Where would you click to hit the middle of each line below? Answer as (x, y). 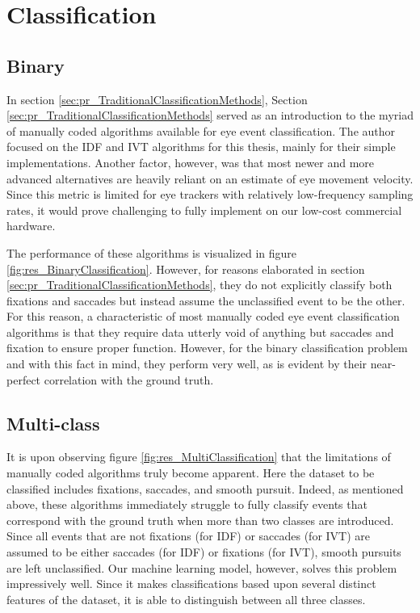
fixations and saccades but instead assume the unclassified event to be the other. (206, 300)
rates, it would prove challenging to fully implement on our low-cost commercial (204, 210)
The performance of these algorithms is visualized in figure (152, 252)
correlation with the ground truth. (129, 379)
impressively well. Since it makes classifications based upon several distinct (191, 584)
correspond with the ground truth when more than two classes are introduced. (200, 520)
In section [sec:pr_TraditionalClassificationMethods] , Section (157, 99)
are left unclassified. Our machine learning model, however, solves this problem (202, 567)
